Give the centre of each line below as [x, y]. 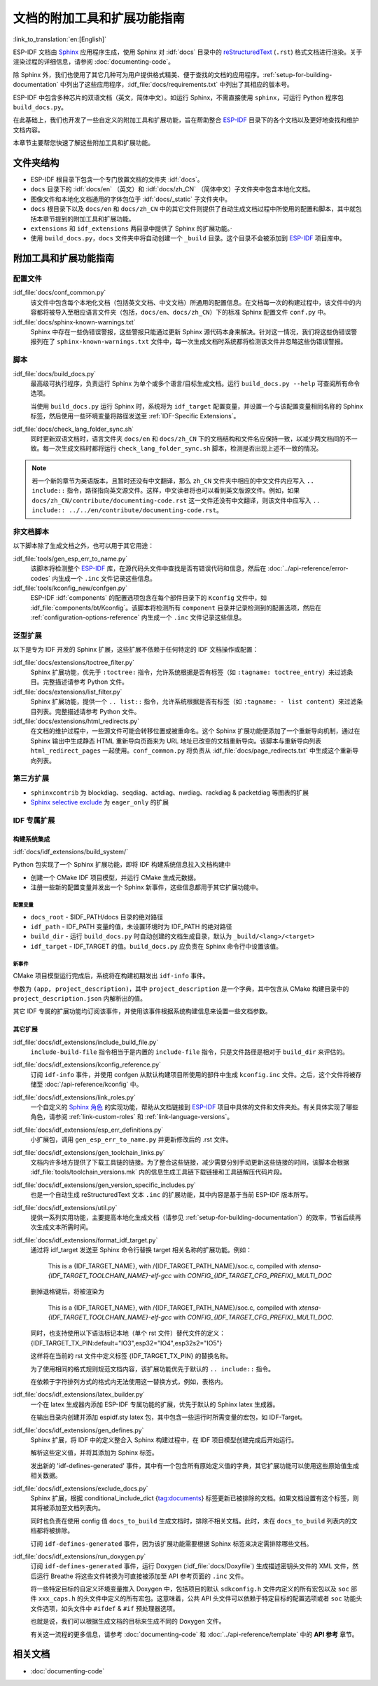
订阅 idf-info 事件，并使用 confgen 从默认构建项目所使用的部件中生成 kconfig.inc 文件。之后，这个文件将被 [193, 1074]
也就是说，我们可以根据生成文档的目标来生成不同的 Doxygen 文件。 [128, 1622]
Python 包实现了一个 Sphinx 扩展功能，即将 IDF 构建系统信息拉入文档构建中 [122, 865]
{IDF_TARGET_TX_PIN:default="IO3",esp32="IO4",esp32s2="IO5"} [126, 1343]
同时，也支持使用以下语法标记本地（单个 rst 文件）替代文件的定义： [128, 1333]
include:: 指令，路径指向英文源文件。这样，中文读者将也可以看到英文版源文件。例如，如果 [166, 491]
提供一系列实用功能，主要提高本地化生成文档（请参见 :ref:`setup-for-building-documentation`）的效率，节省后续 [193, 1217]
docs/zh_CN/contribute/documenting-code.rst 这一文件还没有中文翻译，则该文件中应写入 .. [176, 500]
